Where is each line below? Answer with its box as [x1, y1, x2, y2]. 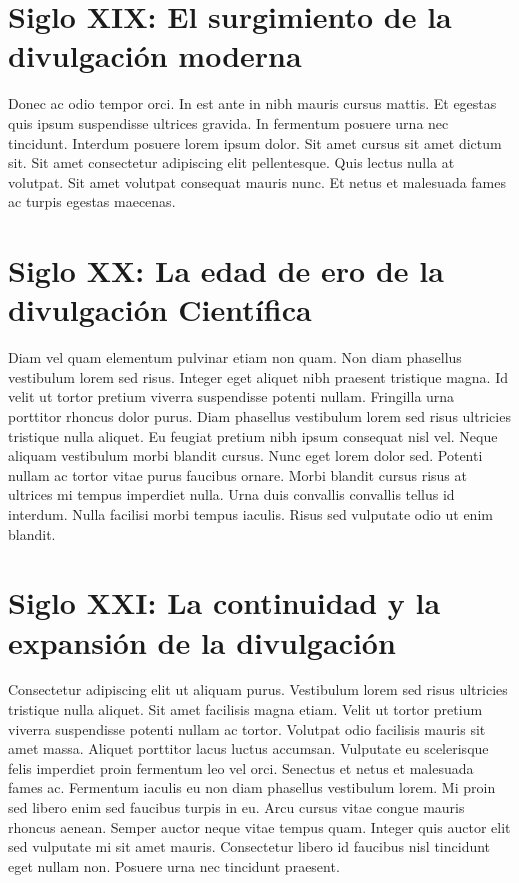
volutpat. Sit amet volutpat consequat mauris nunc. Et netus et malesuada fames [8, 171, 507, 192]
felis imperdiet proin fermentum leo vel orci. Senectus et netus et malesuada [8, 757, 474, 778]
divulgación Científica [8, 289, 312, 330]
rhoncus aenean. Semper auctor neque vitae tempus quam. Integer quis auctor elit [8, 816, 511, 837]
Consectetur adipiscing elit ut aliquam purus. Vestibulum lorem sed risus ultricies [8, 679, 508, 700]
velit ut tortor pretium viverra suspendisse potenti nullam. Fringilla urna [8, 386, 455, 407]
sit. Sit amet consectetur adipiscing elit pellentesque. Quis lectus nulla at [8, 152, 455, 173]
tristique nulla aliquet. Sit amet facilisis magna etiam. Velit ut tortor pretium [8, 699, 483, 720]
